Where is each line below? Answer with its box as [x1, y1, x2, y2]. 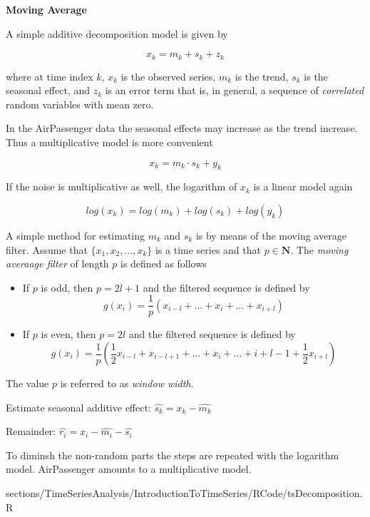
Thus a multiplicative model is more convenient [6, 135, 213, 150]
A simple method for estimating [6, 228, 145, 242]
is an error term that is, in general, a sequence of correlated [105, 83, 364, 98]
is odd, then [41, 280, 93, 295]
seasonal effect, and [6, 83, 90, 98]
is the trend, [235, 68, 289, 83]
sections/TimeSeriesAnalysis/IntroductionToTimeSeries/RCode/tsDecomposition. [6, 486, 363, 500]
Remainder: [6, 424, 56, 439]
